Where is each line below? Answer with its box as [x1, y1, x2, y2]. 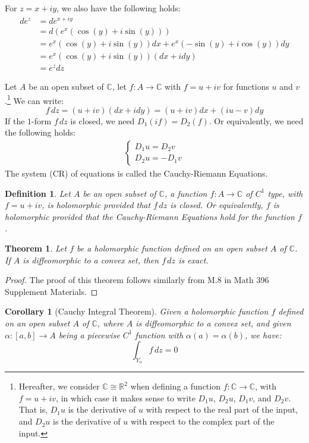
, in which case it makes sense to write [56, 391, 196, 404]
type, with [267, 187, 303, 199]
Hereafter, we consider [18, 380, 100, 392]
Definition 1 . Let [5, 187, 71, 199]
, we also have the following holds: [56, 2, 181, 14]
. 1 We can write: [5, 92, 64, 106]
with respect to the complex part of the [131, 415, 275, 428]
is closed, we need [70, 114, 135, 127]
